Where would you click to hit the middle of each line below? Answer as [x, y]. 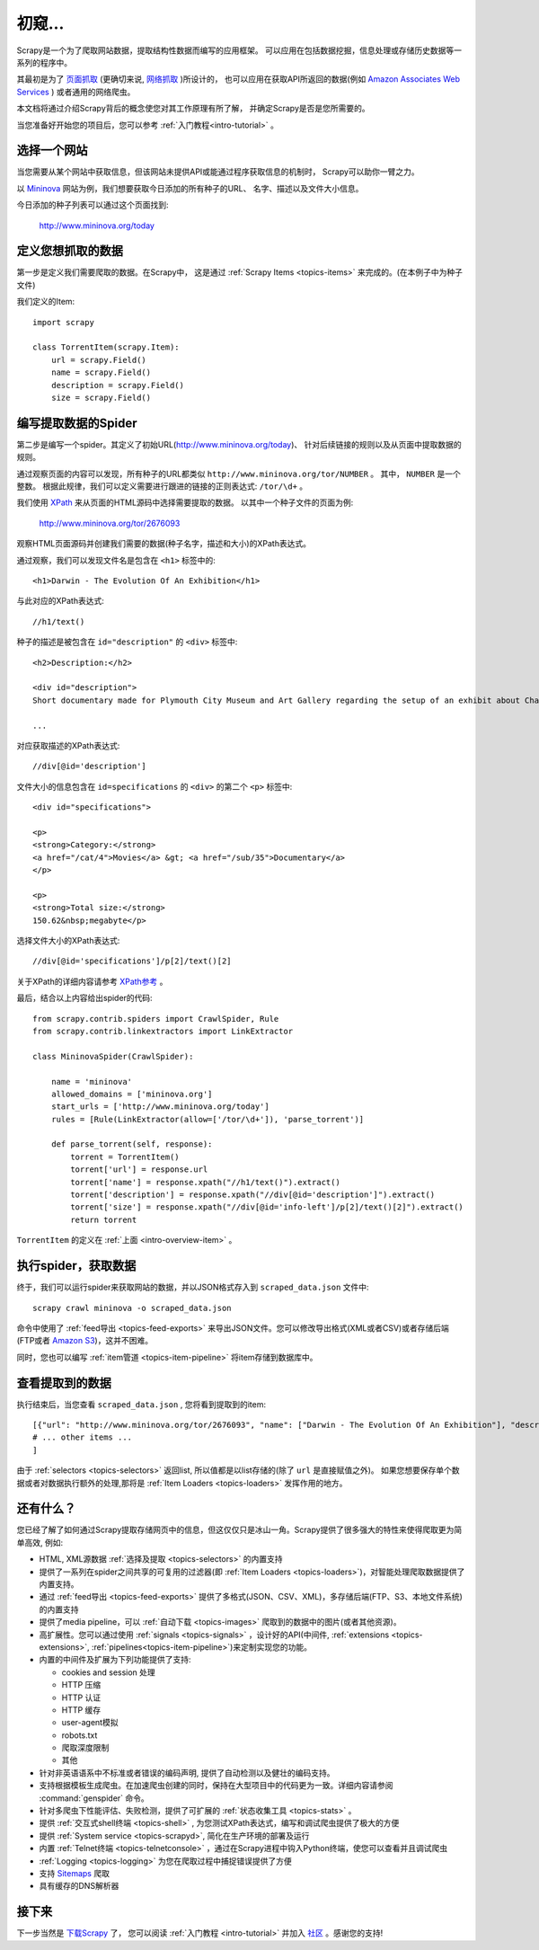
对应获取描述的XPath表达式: [68, 745]
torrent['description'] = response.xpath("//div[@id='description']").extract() [253, 1195]
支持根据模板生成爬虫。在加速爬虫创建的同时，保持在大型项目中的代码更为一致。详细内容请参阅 [216, 1786]
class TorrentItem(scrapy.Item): [106, 347]
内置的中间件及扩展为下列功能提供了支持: [115, 1660]
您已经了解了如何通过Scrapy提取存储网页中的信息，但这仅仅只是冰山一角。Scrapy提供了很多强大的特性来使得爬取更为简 [239, 1530]
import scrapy [63, 322]
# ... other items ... [83, 1437]
